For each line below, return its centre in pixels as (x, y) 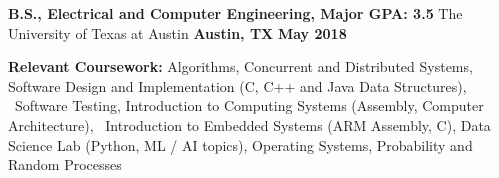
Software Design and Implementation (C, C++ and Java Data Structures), (237, 85)
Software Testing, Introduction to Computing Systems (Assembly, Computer (249, 105)
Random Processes (65, 164)
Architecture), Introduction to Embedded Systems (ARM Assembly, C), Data (249, 124)
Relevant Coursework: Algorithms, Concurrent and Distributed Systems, (240, 66)
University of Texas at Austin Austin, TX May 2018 (177, 32)
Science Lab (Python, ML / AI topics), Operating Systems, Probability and (240, 144)
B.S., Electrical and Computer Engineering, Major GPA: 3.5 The (235, 13)
